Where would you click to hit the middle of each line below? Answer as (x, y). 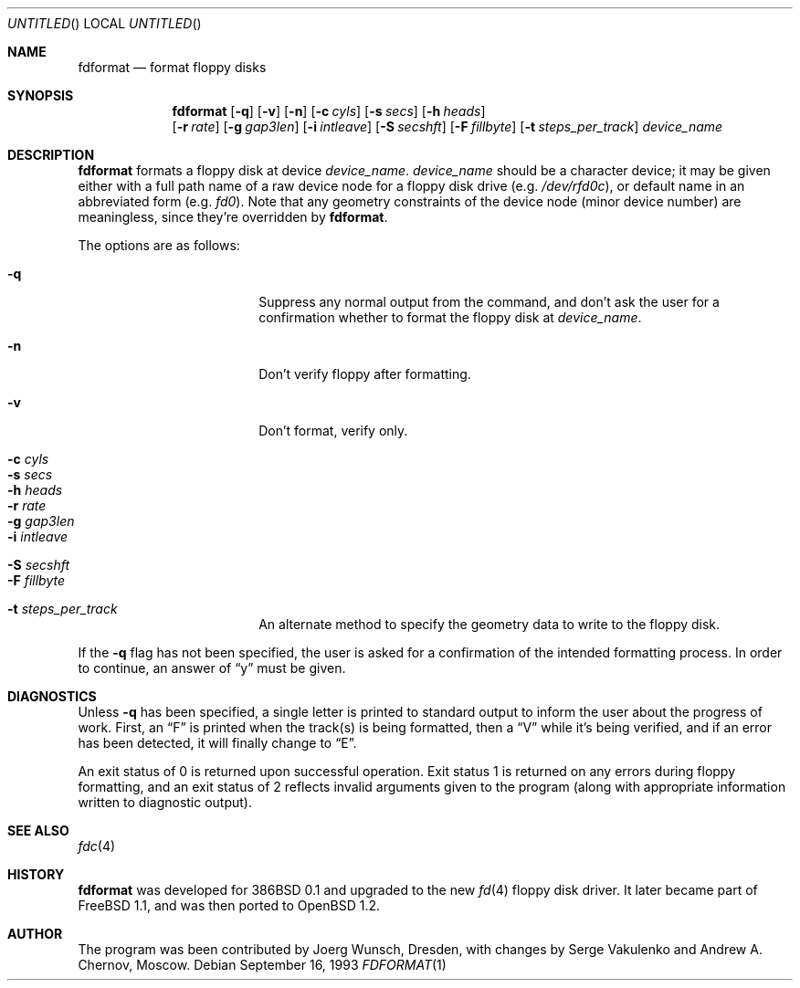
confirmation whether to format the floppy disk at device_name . (450, 317)
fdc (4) (97, 846)
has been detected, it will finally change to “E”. (217, 743)
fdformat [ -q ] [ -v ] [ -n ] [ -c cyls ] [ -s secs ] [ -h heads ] (329, 111)
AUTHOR (35, 934)
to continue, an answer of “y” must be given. (212, 668)
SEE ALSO (38, 830)
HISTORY (36, 874)
